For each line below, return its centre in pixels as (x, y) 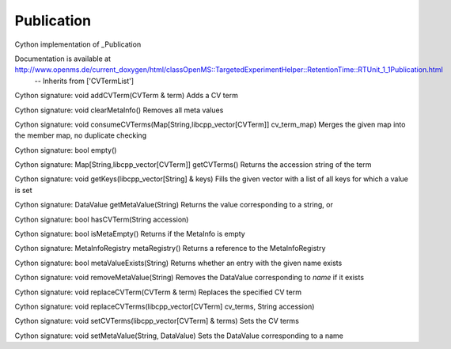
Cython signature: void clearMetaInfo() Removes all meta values (119, 110)
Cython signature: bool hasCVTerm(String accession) (102, 219)
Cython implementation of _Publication (78, 44)
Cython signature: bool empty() (66, 150)
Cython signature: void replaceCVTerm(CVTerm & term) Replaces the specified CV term (158, 292)
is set (23, 190)
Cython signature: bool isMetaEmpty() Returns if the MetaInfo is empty (130, 234)
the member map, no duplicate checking (80, 135)
